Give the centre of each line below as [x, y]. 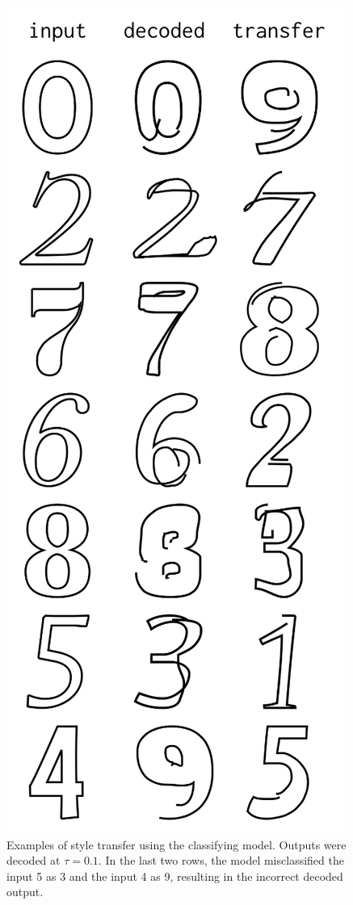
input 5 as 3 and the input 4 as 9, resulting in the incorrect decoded [175, 876]
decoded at [34, 860]
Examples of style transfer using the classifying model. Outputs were [176, 844]
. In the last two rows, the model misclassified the [221, 860]
